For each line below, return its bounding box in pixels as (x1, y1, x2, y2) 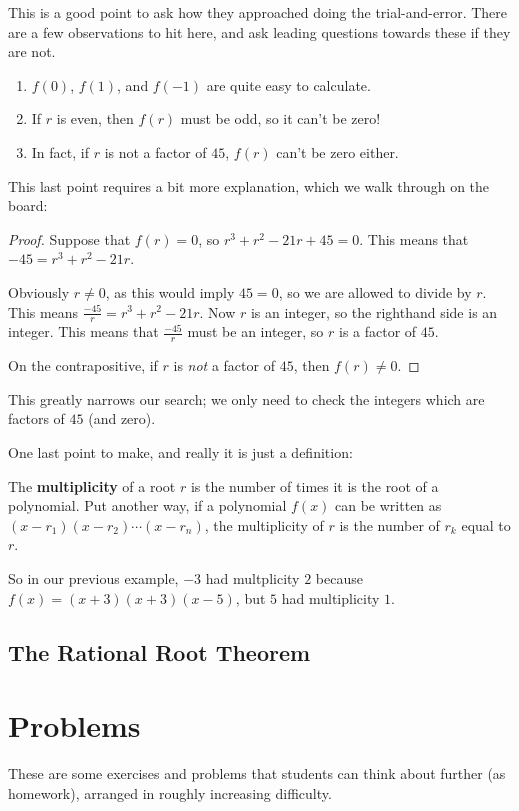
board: (8, 195, 48, 216)
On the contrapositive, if (8, 355, 158, 376)
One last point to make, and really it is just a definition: (8, 441, 353, 462)
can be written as (335, 495, 442, 516)
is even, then (56, 108, 134, 129)
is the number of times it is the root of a (190, 475, 439, 496)
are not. (8, 41, 56, 62)
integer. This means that (8, 321, 159, 342)
